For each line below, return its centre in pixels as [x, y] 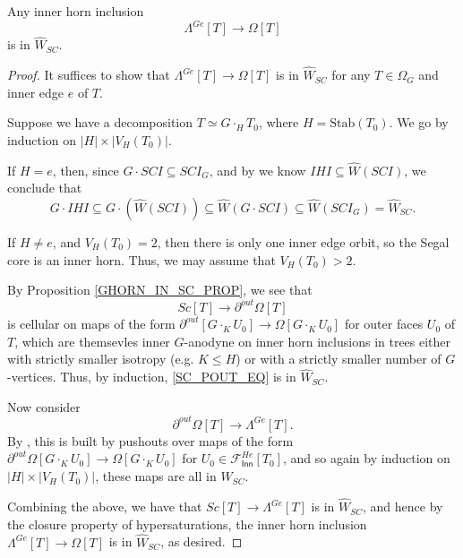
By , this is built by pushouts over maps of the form [150, 440]
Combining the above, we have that [105, 506]
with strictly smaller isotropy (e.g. [101, 359]
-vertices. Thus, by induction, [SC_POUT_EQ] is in [152, 377]
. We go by [419, 122]
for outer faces [384, 324]
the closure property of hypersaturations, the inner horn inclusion [187, 524]
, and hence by [403, 506]
